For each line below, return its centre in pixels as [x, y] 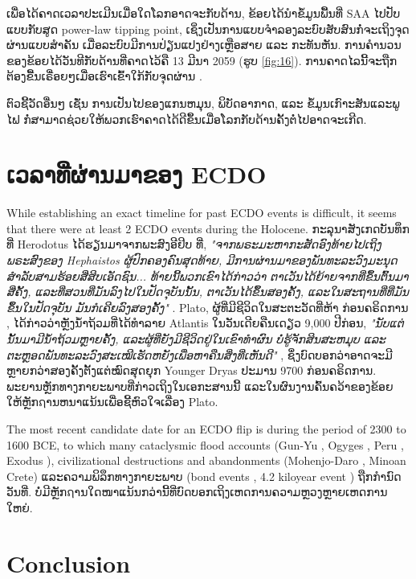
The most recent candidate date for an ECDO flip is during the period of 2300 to [206, 429]
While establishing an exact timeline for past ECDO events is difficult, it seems [202, 213]
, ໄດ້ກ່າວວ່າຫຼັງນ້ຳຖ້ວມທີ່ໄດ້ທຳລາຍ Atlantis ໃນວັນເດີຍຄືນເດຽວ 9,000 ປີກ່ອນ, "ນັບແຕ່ [205, 323]
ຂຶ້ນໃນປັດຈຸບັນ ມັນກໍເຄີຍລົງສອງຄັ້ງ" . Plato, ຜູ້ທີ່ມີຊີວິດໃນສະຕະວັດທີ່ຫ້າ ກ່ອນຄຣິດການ [208, 307]
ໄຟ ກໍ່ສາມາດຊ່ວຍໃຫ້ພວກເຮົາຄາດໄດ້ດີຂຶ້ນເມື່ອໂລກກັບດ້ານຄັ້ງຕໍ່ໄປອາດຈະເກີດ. [187, 119]
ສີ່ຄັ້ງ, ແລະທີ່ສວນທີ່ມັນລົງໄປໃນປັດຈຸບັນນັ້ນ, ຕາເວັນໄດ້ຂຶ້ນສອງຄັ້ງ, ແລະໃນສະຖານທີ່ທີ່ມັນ [208, 292]
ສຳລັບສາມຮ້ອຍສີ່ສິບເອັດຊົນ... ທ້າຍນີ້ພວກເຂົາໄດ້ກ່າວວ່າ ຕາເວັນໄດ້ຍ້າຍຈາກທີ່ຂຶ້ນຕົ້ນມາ [208, 275]
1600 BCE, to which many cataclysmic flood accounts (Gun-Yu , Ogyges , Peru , [205, 444]
